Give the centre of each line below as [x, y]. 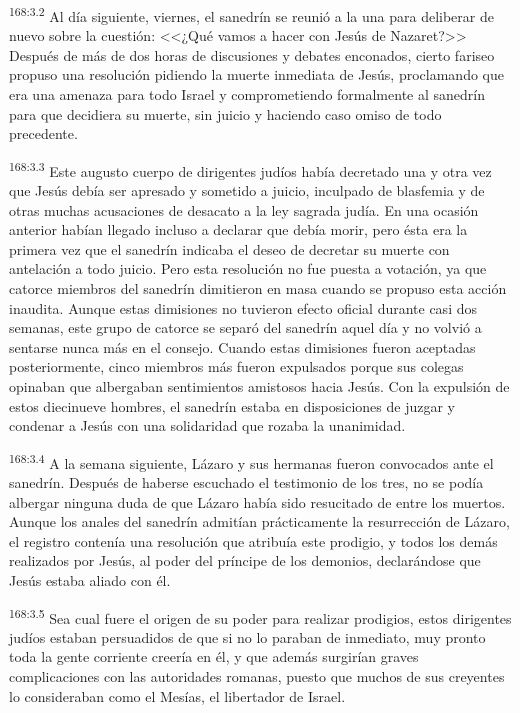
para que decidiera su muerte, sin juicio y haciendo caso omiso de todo [225, 113]
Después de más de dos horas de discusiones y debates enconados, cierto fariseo [252, 54]
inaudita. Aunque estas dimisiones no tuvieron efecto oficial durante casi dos [243, 307]
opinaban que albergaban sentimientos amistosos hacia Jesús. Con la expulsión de [259, 386]
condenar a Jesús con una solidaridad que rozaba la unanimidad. [207, 425]
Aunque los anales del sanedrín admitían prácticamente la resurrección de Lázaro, [259, 521]
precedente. [43, 133]
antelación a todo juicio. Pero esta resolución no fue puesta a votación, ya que [248, 268]
